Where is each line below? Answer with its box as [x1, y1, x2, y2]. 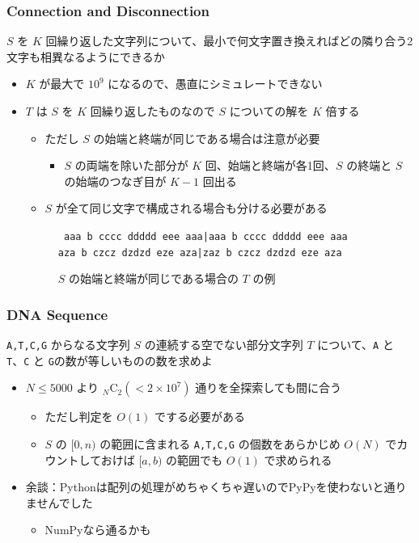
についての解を [229, 103, 309, 119]
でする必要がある [154, 408, 246, 425]
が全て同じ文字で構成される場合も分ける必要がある [55, 200, 328, 217]
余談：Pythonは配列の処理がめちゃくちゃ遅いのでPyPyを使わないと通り [25, 478, 407, 495]
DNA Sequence [6, 304, 108, 324]
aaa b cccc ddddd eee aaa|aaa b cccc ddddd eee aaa [63, 230, 348, 242]
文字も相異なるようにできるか [6, 48, 165, 65]
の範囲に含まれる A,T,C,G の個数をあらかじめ [99, 436, 341, 452]
